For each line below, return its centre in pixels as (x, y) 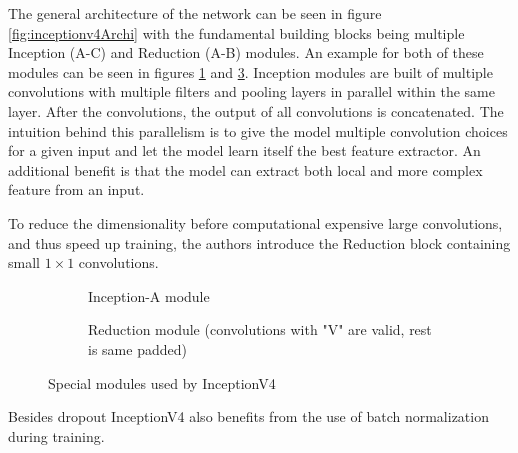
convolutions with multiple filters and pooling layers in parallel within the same (251, 91)
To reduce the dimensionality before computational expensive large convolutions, (255, 222)
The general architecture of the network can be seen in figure (195, 13)
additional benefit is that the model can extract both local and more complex (245, 169)
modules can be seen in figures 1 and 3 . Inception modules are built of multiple (250, 71)
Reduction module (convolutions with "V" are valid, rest (260, 329)
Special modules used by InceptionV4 (162, 382)
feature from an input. (76, 189)
